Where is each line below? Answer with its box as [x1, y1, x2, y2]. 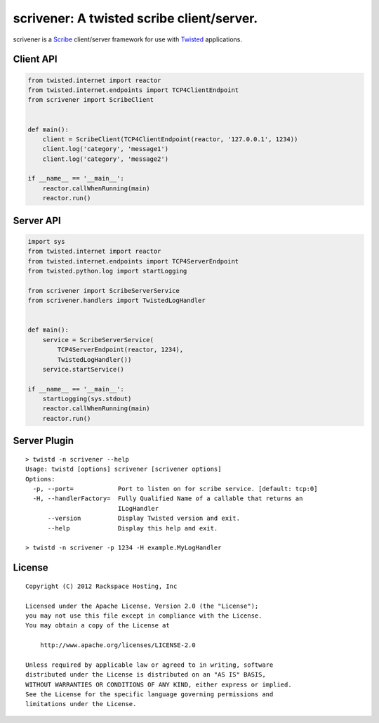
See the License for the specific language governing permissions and [25, 691, 274, 698]
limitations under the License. [25, 700, 137, 708]
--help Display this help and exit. [47, 524, 218, 532]
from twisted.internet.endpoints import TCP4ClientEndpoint [27, 86, 239, 94]
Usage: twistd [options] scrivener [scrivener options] [25, 465, 222, 474]
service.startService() [42, 365, 124, 373]
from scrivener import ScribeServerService [27, 287, 180, 294]
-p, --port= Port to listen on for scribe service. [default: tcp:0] [32, 485, 318, 493]
